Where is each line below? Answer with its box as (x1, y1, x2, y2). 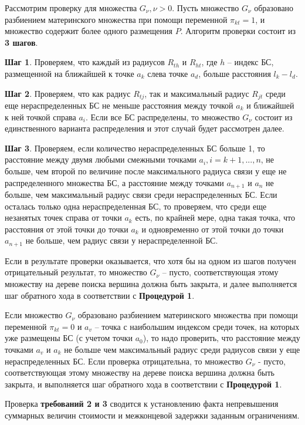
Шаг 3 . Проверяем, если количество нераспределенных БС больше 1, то (5, 141, 265, 154)
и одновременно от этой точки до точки (141, 222, 284, 235)
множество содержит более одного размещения (5, 25, 172, 37)
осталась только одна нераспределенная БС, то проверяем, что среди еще (5, 200, 267, 212)
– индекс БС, (227, 56, 274, 68)
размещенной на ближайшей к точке (5, 67, 134, 79)
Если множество (5, 309, 63, 321)
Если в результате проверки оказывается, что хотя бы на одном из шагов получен (5, 254, 296, 267)
